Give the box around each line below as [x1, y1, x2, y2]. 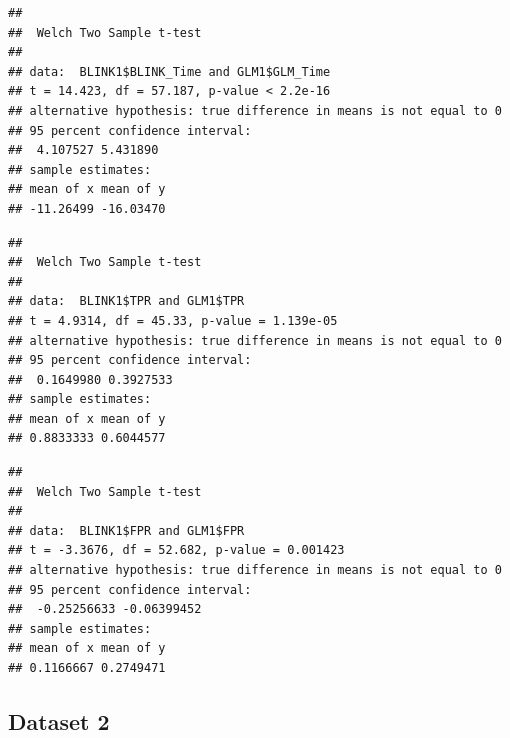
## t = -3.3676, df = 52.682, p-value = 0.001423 [8, 543, 345, 558]
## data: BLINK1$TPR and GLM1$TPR [8, 294, 245, 309]
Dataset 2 [8, 705, 110, 736]
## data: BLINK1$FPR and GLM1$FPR [8, 523, 245, 538]
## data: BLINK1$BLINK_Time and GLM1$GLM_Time [8, 64, 331, 79]
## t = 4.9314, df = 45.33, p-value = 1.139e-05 [8, 313, 338, 328]
